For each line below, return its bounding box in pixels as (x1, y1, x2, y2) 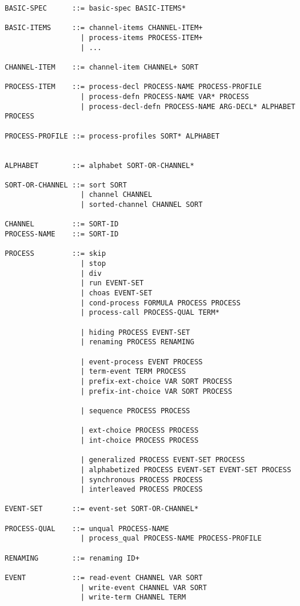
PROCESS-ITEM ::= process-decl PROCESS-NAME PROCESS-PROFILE (5, 83, 262, 91)
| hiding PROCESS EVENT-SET (80, 328, 190, 337)
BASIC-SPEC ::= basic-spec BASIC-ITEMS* (5, 4, 186, 12)
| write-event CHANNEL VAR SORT (80, 583, 207, 592)
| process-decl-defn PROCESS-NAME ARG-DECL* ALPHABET (80, 102, 295, 111)
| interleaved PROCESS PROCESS (80, 485, 203, 494)
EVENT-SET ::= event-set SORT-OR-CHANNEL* (5, 505, 199, 513)
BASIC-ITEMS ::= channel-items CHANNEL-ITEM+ (5, 24, 203, 32)
